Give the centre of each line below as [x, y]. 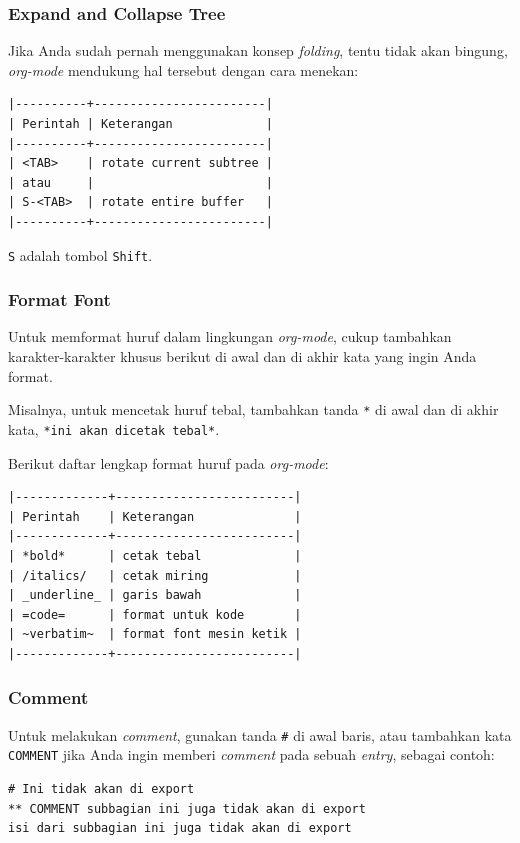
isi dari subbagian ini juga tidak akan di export [180, 828]
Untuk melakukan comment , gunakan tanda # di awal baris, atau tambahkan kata [260, 734]
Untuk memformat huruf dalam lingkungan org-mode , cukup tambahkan [230, 336]
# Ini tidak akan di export [101, 789]
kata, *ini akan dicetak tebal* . [114, 428]
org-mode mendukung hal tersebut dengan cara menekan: [183, 69]
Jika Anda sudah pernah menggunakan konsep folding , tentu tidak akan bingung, [258, 50]
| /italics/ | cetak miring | [155, 575]
